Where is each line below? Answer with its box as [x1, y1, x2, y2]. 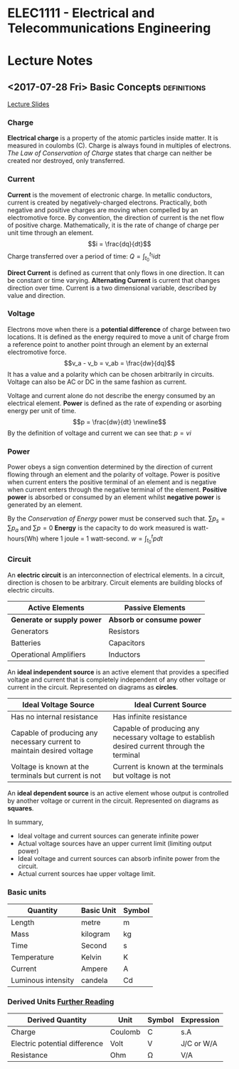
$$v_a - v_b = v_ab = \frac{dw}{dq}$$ [63, 358, 176, 367]
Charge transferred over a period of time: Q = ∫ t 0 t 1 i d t [7, 251, 161, 263]
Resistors [108, 626, 140, 636]
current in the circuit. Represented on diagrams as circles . [7, 682, 179, 692]
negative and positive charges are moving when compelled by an [7, 205, 198, 214]
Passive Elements [124, 603, 186, 612]
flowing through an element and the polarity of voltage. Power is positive [7, 470, 221, 479]
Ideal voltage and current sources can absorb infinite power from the [17, 854, 221, 862]
